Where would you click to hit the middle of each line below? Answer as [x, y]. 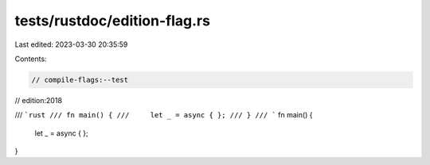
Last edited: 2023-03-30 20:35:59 [71, 44]
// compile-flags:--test [80, 80]
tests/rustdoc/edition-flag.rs [113, 21]
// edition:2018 [39, 100]
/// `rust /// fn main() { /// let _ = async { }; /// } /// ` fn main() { [164, 115]
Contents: [31, 59]
